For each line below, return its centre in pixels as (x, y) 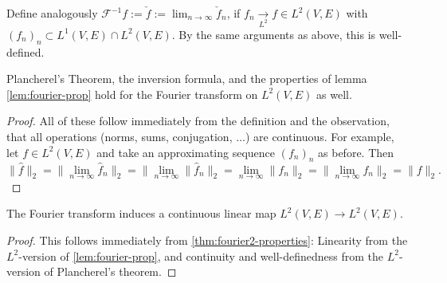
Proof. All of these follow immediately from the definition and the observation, (198, 121)
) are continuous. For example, (320, 137)
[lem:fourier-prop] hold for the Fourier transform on (132, 94)
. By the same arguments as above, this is (274, 34)
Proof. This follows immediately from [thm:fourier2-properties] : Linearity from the (207, 240)
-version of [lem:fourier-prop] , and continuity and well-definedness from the (201, 255)
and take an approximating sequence (186, 152)
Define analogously (52, 13)
